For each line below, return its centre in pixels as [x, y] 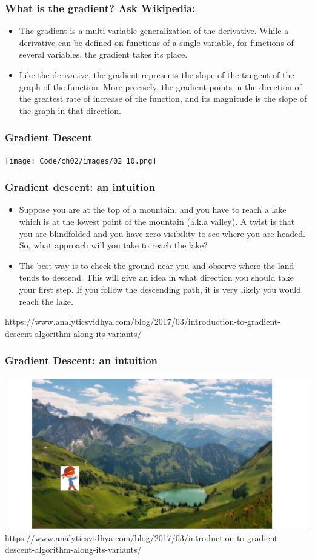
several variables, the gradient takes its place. [103, 54]
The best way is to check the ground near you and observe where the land [157, 265]
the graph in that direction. [70, 110]
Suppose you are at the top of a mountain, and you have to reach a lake [153, 209]
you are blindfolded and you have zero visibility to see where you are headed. [162, 233]
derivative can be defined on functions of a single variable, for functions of [156, 42]
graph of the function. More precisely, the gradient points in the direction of [160, 86]
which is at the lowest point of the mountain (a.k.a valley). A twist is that [157, 222]
